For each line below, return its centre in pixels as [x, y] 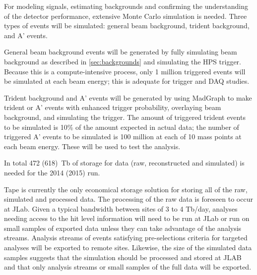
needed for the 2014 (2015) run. [52, 172]
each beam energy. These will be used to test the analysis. [92, 146]
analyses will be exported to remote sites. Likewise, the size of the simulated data [128, 247]
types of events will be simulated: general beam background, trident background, [127, 26]
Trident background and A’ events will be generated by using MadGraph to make [128, 97]
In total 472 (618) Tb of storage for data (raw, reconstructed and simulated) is [124, 163]
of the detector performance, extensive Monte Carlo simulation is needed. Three [126, 16]
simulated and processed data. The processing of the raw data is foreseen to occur [128, 199]
